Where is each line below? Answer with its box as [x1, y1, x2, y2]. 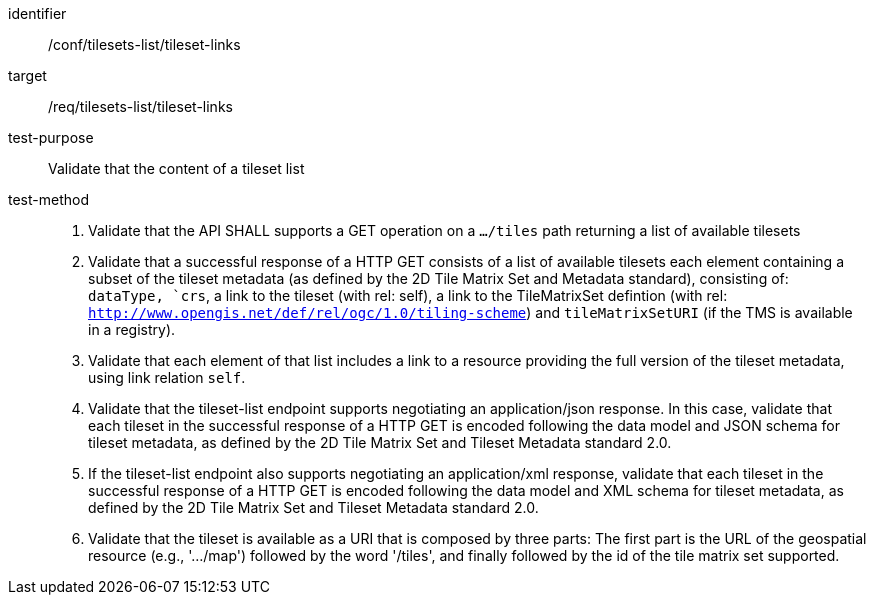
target [8, 67, 47, 84]
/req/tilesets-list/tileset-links [48, 98, 233, 115]
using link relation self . [88, 369, 246, 386]
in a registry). [88, 321, 176, 338]
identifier [8, 5, 67, 22]
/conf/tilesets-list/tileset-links [48, 36, 241, 53]
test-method [8, 191, 89, 208]
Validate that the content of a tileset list [48, 160, 305, 177]
